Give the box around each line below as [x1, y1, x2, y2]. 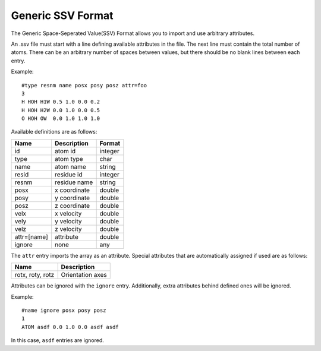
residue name [54, 178, 93, 186]
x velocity [54, 209, 82, 217]
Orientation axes [61, 271, 107, 279]
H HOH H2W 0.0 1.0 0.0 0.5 [21, 107, 100, 113]
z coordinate [54, 201, 90, 210]
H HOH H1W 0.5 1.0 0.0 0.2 [21, 99, 100, 105]
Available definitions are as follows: [11, 128, 97, 135]
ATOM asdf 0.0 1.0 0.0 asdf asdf [21, 324, 119, 330]
